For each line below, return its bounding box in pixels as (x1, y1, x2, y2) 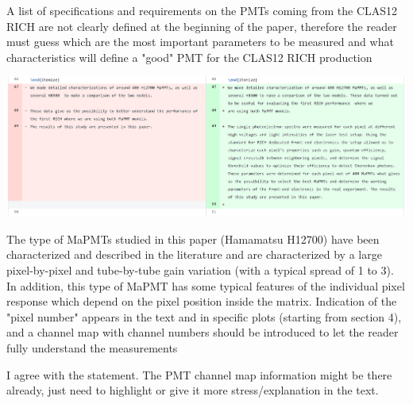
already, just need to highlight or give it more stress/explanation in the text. (6, 382, 379, 398)
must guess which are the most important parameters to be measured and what (6, 33, 394, 50)
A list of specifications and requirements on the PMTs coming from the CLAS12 (6, 2, 398, 18)
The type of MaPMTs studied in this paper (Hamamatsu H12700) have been (6, 230, 380, 247)
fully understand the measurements (6, 339, 178, 356)
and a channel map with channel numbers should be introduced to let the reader (6, 324, 399, 341)
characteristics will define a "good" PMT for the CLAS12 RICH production (6, 48, 372, 65)
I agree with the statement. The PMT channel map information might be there (6, 366, 392, 383)
